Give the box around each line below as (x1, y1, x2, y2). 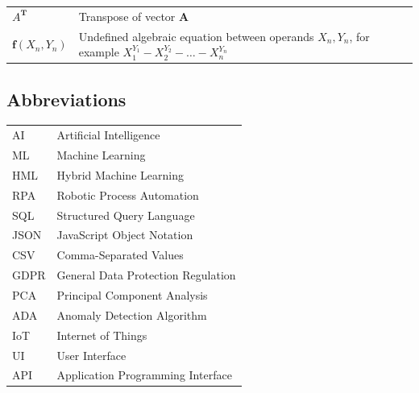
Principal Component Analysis (56, 286, 208, 303)
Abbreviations (6, 86, 127, 111)
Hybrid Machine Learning (56, 166, 184, 183)
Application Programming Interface (56, 366, 232, 383)
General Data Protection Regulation (56, 267, 236, 283)
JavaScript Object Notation (56, 226, 193, 243)
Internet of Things (56, 326, 147, 343)
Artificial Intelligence (56, 126, 160, 143)
